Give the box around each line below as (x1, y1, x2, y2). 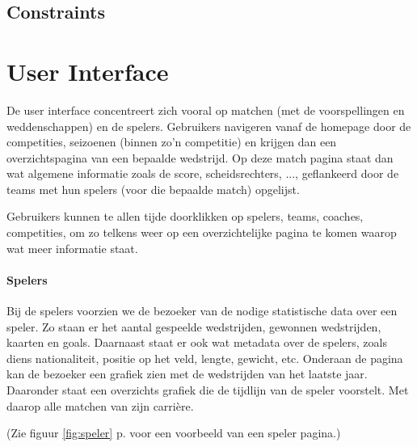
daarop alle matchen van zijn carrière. (6, 397, 194, 414)
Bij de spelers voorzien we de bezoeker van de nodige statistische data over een (6, 302, 398, 319)
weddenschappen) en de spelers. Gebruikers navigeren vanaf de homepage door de (6, 117, 411, 134)
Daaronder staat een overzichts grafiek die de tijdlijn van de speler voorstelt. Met (6, 382, 409, 399)
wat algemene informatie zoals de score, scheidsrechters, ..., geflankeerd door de (6, 165, 399, 182)
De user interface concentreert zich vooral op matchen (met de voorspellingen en (6, 101, 405, 118)
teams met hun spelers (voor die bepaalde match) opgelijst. (6, 180, 300, 197)
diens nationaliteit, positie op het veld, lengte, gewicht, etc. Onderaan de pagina (6, 349, 403, 366)
